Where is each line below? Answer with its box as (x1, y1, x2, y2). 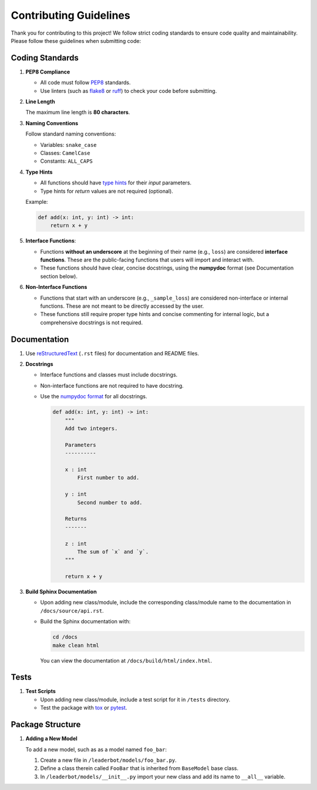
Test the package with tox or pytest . (40, 704, 127, 711)
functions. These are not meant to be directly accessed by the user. (40, 302, 204, 310)
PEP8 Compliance (25, 68, 70, 75)
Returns (65, 516, 87, 522)
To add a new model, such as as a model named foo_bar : (25, 746, 167, 753)
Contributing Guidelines (11, 9, 130, 22)
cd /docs (52, 634, 78, 640)
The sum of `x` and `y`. (77, 548, 149, 555)
